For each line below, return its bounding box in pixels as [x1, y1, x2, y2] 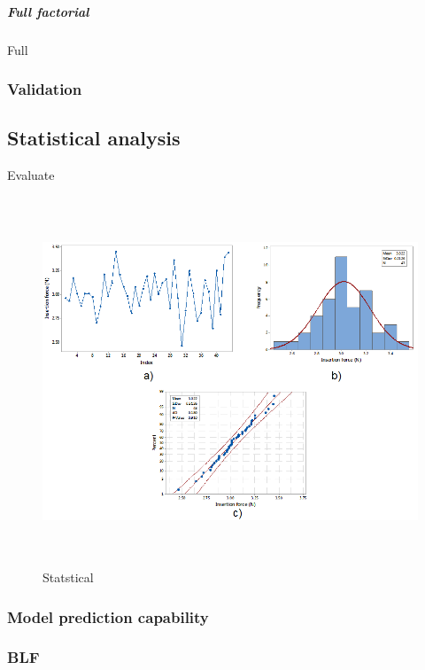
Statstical [42, 568, 94, 587]
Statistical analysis [7, 124, 181, 152]
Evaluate [7, 166, 55, 184]
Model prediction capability [7, 605, 209, 627]
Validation [7, 78, 82, 100]
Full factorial [7, 2, 89, 20]
